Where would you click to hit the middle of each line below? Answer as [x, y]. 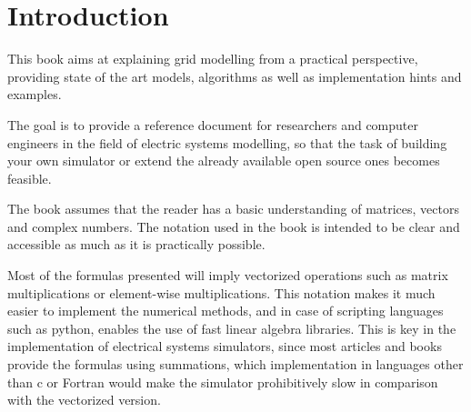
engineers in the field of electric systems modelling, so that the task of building [227, 142]
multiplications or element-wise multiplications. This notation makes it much [221, 292]
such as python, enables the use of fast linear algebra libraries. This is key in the [232, 328]
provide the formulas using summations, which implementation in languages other [235, 364]
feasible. [30, 178]
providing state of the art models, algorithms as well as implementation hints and [235, 76]
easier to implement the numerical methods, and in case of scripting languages [225, 311]
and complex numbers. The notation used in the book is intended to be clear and [234, 226]
